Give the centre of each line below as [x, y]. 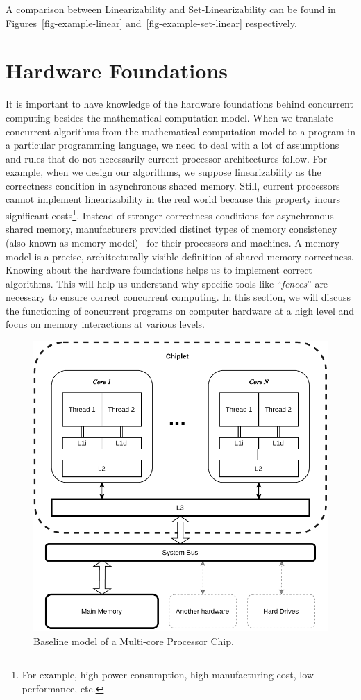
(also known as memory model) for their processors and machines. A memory [173, 242]
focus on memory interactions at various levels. [106, 324]
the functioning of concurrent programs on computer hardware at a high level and [180, 310]
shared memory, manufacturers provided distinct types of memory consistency [171, 229]
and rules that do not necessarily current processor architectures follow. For [167, 158]
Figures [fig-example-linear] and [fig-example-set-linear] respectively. [151, 23]
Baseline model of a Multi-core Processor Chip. [134, 641]
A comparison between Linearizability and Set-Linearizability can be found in [171, 9]
